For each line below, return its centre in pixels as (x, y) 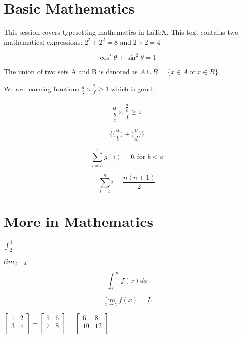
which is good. (132, 88)
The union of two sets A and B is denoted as (71, 71)
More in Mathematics (79, 221)
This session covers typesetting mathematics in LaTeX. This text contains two (121, 32)
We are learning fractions (42, 88)
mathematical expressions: (43, 41)
